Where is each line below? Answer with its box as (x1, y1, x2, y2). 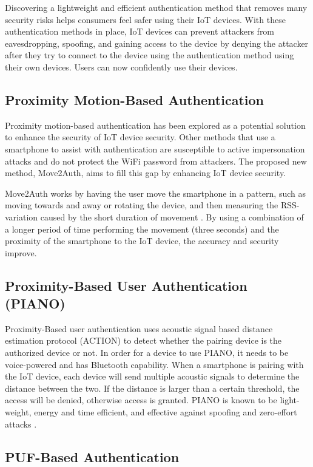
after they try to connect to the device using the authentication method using (5, 49, 294, 61)
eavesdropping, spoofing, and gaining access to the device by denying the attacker (5, 36, 309, 49)
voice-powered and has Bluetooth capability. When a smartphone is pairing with (5, 358, 304, 370)
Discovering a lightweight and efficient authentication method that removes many (5, 1, 308, 13)
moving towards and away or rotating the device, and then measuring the (5, 199, 278, 211)
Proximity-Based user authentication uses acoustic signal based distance (5, 322, 273, 335)
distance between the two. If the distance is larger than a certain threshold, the (5, 381, 300, 394)
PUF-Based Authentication (5, 447, 180, 466)
